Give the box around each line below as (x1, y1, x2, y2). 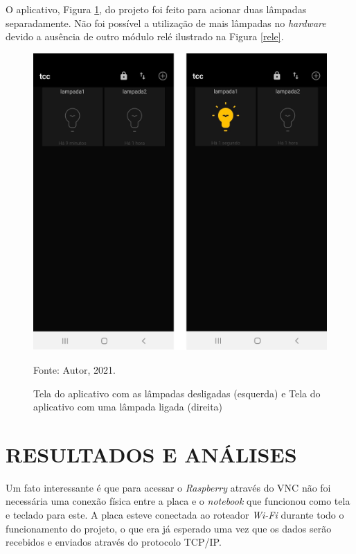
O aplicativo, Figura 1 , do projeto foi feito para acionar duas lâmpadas (6, 2, 307, 16)
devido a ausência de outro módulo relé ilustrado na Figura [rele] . (6, 29, 284, 44)
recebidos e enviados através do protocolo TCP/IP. (6, 535, 222, 549)
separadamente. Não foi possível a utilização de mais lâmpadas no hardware (6, 15, 326, 30)
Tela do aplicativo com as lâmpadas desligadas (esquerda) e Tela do (33, 386, 321, 400)
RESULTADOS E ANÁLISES (6, 440, 297, 468)
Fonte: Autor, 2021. (33, 362, 116, 376)
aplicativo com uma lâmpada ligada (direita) (33, 399, 223, 414)
